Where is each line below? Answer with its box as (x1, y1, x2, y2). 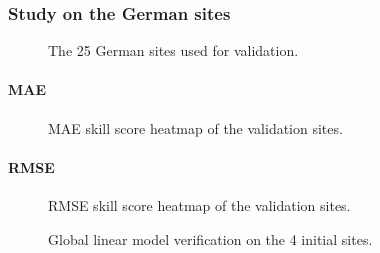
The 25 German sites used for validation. (48, 40, 299, 61)
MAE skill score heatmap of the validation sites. (48, 117, 343, 138)
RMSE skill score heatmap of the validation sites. (48, 195, 351, 215)
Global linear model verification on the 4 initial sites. (48, 228, 373, 249)
